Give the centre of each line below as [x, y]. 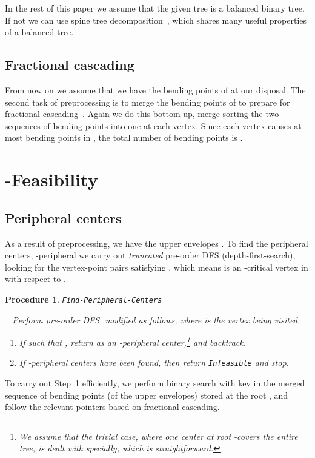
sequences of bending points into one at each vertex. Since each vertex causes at [153, 125]
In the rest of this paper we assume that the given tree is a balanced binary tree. [155, 8]
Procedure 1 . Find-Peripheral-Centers [84, 299]
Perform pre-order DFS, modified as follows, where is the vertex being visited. [156, 319]
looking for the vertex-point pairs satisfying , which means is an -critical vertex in [157, 267]
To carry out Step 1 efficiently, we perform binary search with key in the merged [155, 383]
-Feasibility [51, 179]
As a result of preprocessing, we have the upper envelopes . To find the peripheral [157, 243]
